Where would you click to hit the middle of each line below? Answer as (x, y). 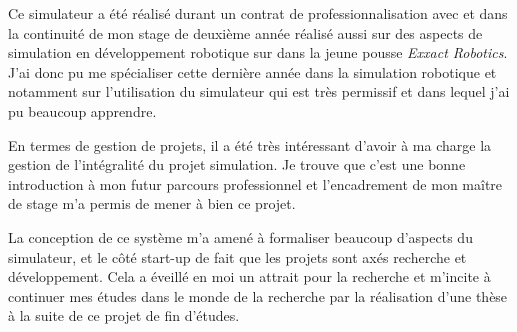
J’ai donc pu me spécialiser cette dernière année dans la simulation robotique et (252, 71)
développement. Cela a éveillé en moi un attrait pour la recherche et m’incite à (249, 276)
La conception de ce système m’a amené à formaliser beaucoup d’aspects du (240, 236)
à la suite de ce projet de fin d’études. (124, 315)
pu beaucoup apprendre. (82, 110)
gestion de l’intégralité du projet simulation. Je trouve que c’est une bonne (237, 164)
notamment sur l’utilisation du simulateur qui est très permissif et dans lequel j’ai (259, 91)
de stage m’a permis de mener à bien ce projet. (152, 203)
